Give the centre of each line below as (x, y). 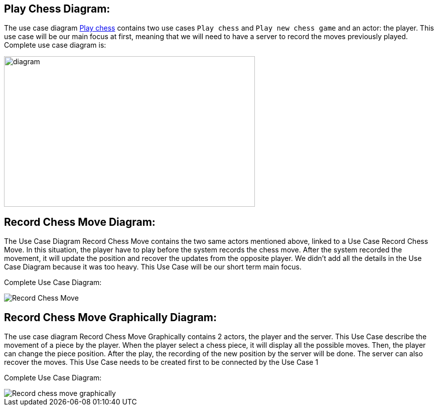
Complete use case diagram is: (55, 45)
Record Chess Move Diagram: (80, 222)
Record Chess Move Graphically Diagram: (111, 317)
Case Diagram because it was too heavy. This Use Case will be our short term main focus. (153, 267)
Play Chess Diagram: (57, 9)
